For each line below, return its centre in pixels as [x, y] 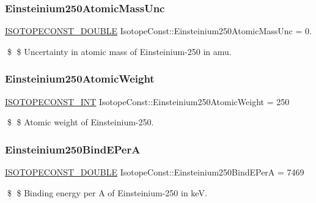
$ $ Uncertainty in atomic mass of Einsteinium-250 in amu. [119, 51]
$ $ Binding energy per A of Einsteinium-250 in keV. [107, 192]
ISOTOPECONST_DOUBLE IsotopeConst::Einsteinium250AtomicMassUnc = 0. [158, 31]
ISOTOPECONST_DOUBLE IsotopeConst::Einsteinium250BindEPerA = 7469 [155, 172]
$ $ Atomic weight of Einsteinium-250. [80, 122]
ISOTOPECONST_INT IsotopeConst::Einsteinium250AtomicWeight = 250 [147, 101]
